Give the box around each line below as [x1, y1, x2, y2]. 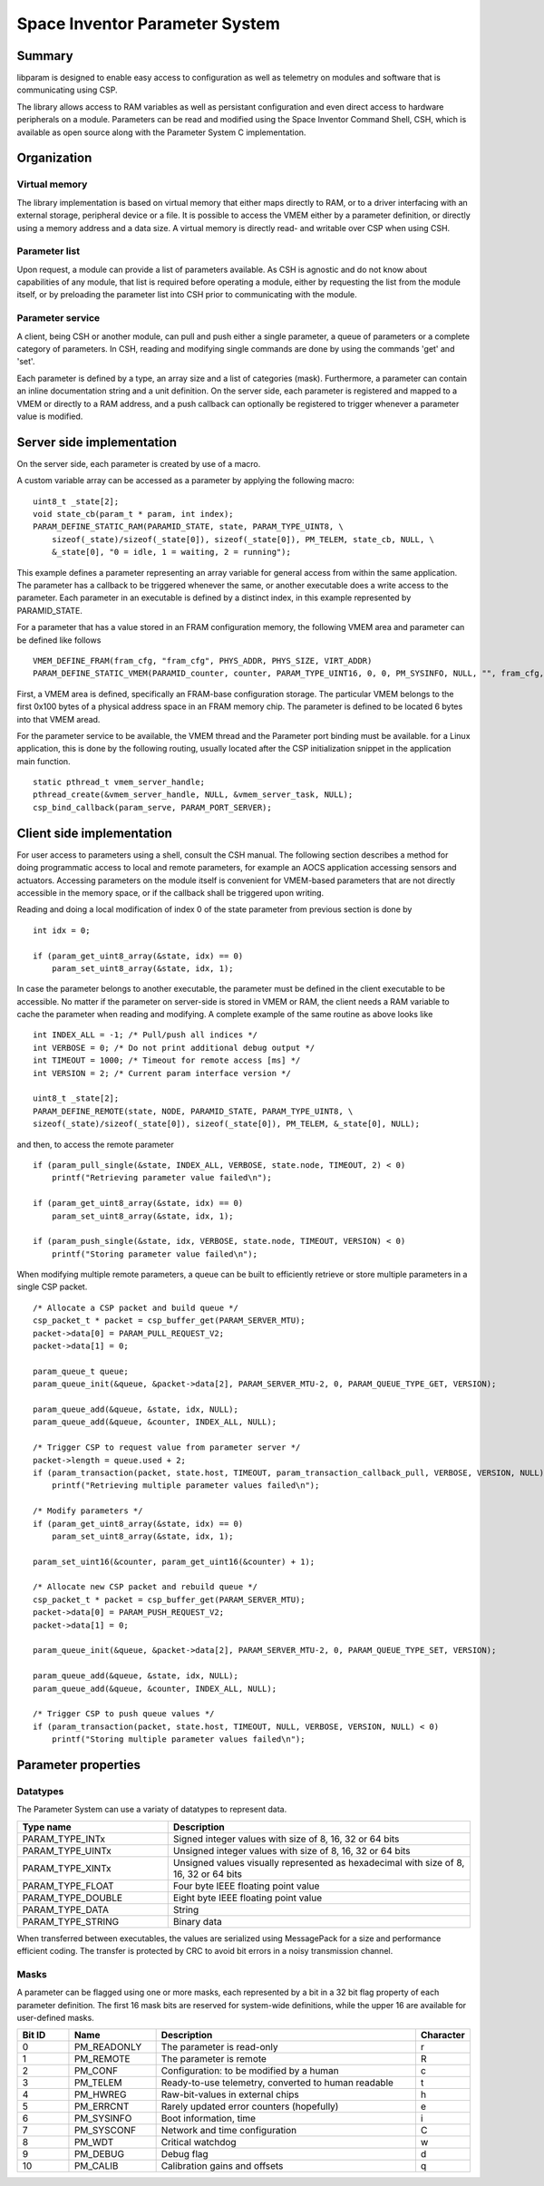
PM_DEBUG [73, 2148, 125, 2161]
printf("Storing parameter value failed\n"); [51, 1248, 258, 1259]
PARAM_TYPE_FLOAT [22, 1880, 114, 1892]
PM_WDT [73, 2136, 114, 2149]
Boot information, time [160, 2113, 257, 2125]
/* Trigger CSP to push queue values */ [33, 1709, 215, 1719]
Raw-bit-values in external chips [160, 2088, 299, 2101]
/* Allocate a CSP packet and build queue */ [33, 1302, 239, 1313]
